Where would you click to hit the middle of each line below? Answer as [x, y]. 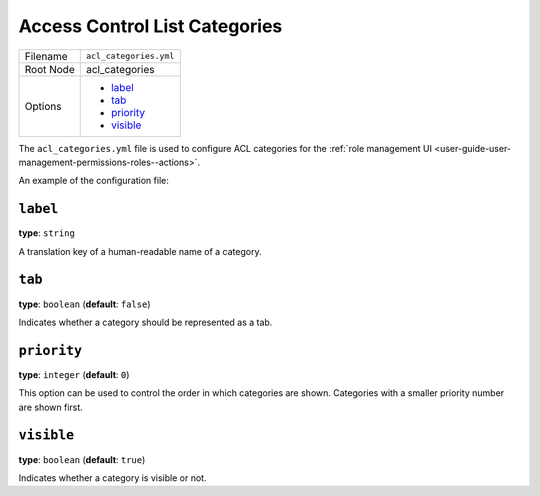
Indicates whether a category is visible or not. [112, 477]
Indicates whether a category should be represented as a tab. [145, 322]
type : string [46, 233]
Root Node [49, 69]
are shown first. [51, 407]
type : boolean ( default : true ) [82, 459]
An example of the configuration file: [93, 181]
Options [43, 106]
